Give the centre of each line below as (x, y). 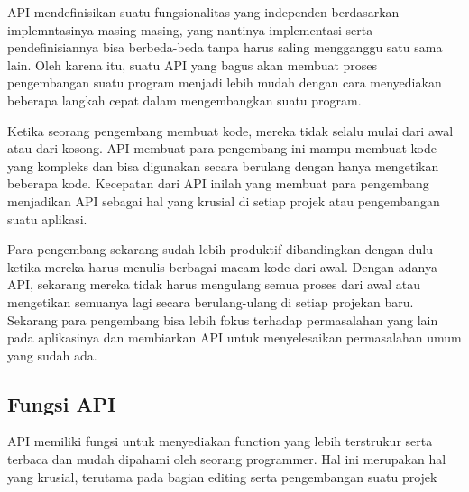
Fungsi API (62, 403)
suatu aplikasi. (47, 219)
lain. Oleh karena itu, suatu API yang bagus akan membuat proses (193, 64)
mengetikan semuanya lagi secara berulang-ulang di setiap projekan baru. (211, 301)
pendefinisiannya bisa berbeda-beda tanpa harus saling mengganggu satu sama (225, 47)
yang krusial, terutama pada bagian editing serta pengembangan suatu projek (222, 476)
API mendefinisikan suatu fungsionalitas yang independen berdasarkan (203, 12)
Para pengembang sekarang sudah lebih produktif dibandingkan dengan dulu (220, 249)
